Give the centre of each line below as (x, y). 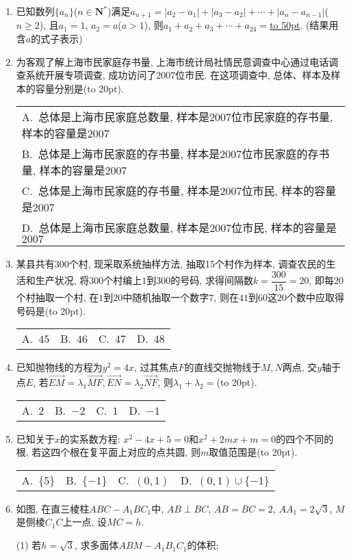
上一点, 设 (85, 522)
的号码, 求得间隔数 (212, 280)
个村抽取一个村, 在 (57, 297)
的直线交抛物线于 (223, 367)
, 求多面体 (96, 545)
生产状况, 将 (62, 280)
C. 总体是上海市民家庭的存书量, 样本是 (121, 191)
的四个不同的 (305, 438)
